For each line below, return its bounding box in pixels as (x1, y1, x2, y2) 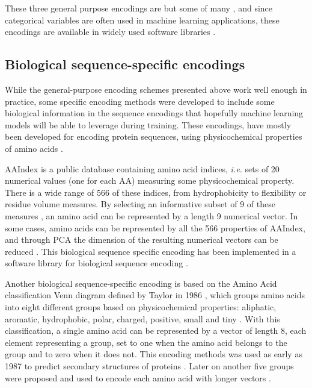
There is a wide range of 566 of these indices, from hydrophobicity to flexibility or (5, 186, 307, 198)
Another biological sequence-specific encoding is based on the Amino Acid (5, 277, 277, 289)
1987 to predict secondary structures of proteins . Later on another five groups (5, 360, 294, 372)
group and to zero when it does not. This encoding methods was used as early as (5, 348, 302, 360)
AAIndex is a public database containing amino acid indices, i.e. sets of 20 (5, 162, 280, 175)
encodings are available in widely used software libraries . (5, 25, 216, 38)
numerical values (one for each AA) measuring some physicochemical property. (5, 174, 295, 187)
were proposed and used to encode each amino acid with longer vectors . (5, 371, 271, 384)
